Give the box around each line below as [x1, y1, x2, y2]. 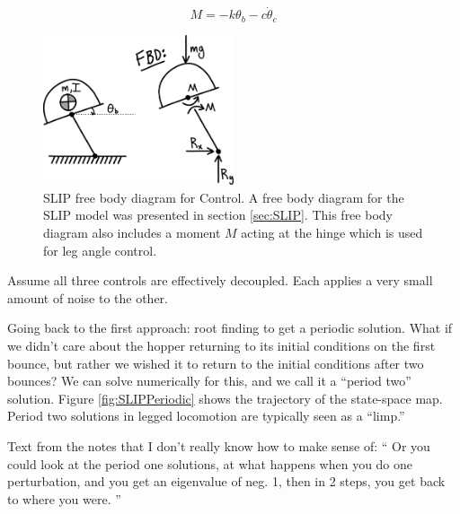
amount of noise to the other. [7, 288, 169, 307]
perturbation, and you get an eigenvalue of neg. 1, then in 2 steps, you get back [7, 472, 446, 491]
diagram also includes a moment [43, 222, 221, 241]
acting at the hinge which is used [241, 222, 423, 241]
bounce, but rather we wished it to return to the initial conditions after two [7, 353, 424, 372]
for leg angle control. [43, 240, 157, 259]
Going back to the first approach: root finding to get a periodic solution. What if [7, 318, 453, 337]
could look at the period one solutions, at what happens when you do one [7, 454, 413, 473]
